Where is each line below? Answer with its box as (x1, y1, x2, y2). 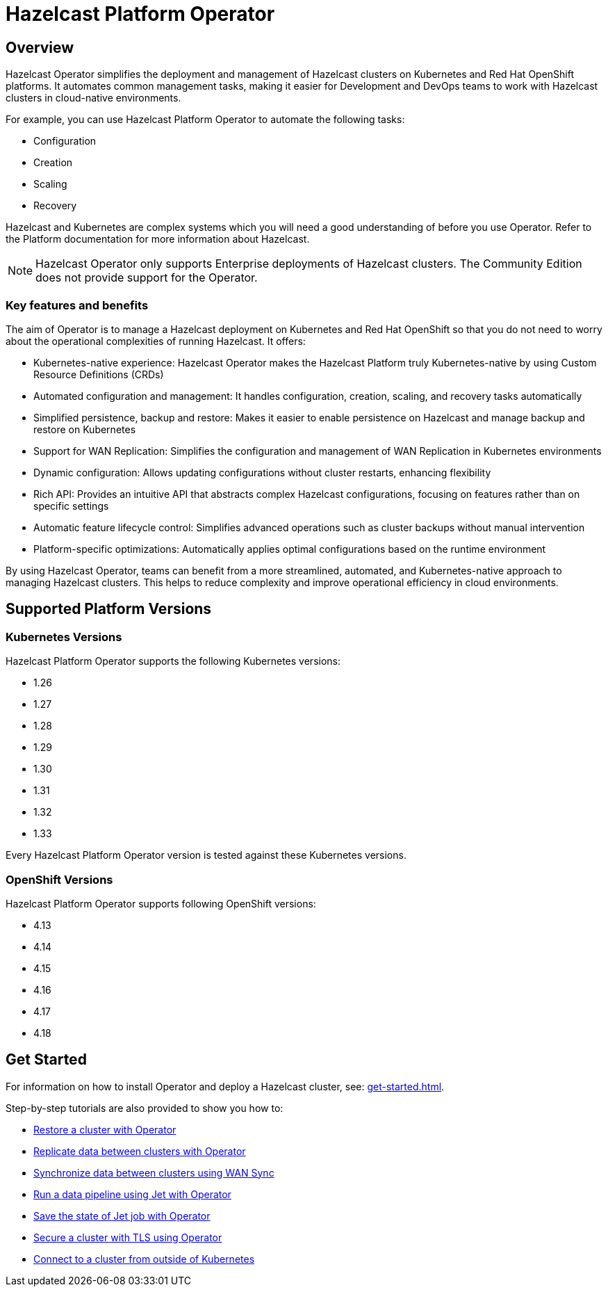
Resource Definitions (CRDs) (33, 368, 164, 380)
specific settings (33, 499, 109, 512)
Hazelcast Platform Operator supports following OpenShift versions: (6, 897, 316, 910)
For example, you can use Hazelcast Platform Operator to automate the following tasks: (6, 113, 405, 126)
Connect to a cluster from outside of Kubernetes (33, 1252, 255, 1265)
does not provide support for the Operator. (35, 270, 258, 285)
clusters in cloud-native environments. (6, 92, 181, 104)
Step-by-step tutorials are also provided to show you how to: (6, 1101, 284, 1114)
